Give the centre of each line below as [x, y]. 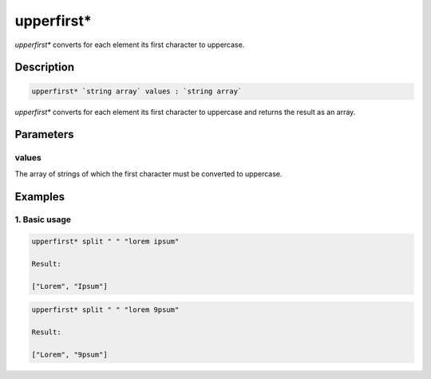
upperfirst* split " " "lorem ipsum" [105, 242]
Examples [40, 197]
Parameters [44, 134]
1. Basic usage [43, 219]
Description [45, 67]
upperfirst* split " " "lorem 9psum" [105, 310]
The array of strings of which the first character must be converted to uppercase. [148, 174]
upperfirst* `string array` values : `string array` [137, 91]
